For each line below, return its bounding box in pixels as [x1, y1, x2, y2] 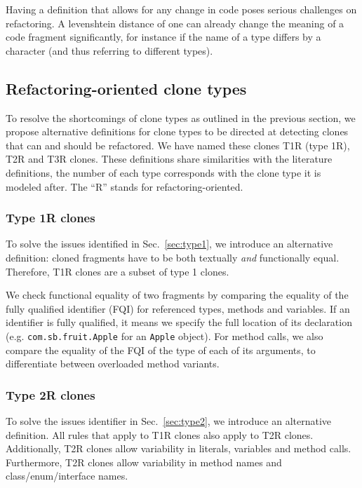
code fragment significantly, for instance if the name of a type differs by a [6, 29, 321, 44]
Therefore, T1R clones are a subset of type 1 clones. [6, 264, 229, 278]
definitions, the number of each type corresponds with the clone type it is [6, 165, 321, 179]
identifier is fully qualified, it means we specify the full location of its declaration [6, 315, 352, 330]
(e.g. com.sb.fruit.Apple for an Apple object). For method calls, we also [6, 328, 323, 343]
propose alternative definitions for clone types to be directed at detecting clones [6, 124, 349, 139]
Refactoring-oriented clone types [6, 77, 247, 99]
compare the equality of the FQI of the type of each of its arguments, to [6, 342, 316, 357]
